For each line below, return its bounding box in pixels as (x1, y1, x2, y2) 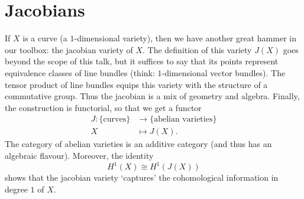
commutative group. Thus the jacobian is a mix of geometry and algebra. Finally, (5, 90, 300, 102)
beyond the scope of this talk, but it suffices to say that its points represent (5, 55, 279, 67)
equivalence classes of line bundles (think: (5, 66, 155, 79)
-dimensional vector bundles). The (161, 66, 286, 79)
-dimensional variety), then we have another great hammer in (74, 32, 296, 44)
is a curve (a (22, 32, 67, 44)
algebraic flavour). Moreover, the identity (5, 149, 154, 161)
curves (103, 115, 127, 124)
